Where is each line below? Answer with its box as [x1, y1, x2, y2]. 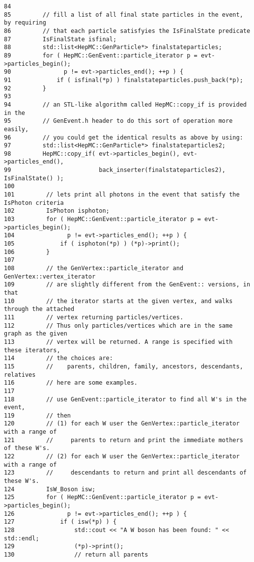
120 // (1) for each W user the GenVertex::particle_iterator [4, 420, 240, 427]
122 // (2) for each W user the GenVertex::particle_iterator [4, 453, 240, 460]
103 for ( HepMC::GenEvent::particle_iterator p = [4, 216, 201, 223]
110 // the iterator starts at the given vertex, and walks [4, 297, 233, 305]
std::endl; [4, 534, 39, 542]
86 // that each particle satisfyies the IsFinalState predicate [4, 27, 251, 34]
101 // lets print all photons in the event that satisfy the [4, 191, 240, 198]
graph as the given [4, 330, 67, 337]
